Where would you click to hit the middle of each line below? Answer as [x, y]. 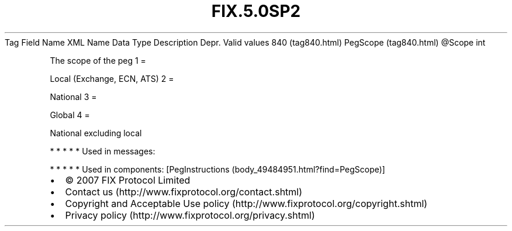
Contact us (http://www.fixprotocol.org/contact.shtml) [184, 192]
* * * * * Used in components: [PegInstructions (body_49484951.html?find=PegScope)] [217, 169]
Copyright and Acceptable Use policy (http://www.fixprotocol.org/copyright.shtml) [246, 203]
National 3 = [73, 96]
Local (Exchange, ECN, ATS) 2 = [112, 78]
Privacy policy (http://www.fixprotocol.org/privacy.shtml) [190, 215]
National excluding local [96, 133]
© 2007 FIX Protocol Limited [128, 180]
